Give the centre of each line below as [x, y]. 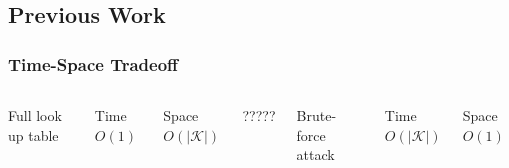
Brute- [316, 115]
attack [315, 154]
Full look [35, 115]
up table [33, 134]
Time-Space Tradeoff [93, 63]
